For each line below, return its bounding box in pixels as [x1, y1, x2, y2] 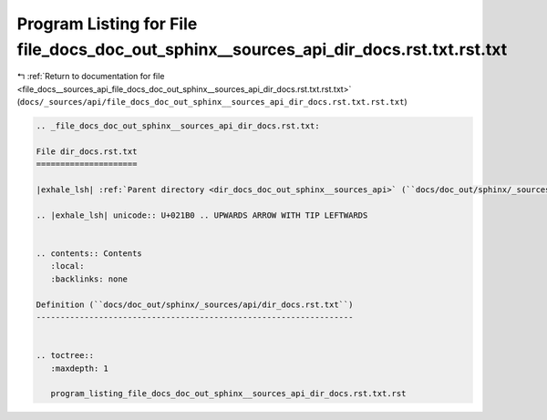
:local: [50, 261, 85, 271]
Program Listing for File [16, 14, 198, 34]
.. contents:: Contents [36, 249, 143, 259]
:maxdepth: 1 [50, 363, 109, 374]
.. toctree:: [36, 351, 95, 361]
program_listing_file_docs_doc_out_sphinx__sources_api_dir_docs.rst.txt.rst [50, 388, 407, 399]
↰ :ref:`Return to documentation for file [16, 71, 165, 82]
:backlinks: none [50, 273, 128, 284]
